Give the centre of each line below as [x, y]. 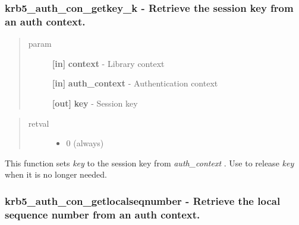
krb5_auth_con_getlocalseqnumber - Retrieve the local [143, 200]
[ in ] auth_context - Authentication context [135, 83]
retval [39, 123]
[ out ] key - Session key [95, 103]
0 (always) [85, 143]
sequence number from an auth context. [103, 214]
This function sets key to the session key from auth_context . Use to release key [149, 163]
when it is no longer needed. [56, 174]
